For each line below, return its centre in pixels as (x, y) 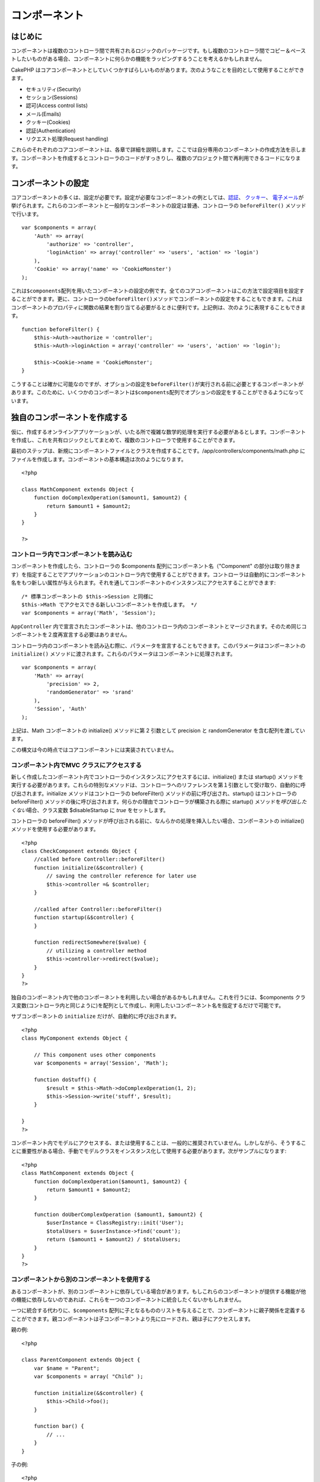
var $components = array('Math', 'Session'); (89, 613)
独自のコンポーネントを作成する (69, 418)
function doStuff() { (65, 1080)
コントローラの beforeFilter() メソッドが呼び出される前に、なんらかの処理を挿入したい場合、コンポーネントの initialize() (158, 820)
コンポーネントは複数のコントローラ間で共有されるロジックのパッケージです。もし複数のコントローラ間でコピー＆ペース (159, 51)
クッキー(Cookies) (48, 122)
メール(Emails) (44, 114)
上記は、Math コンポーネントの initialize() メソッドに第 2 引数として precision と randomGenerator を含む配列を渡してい (158, 731)
